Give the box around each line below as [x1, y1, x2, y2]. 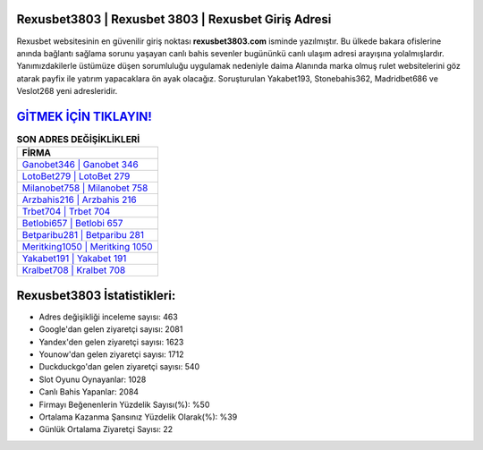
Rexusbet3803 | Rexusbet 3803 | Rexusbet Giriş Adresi [16, 12, 332, 27]
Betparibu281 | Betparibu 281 [21, 229, 145, 242]
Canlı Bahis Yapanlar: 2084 [38, 386, 139, 397]
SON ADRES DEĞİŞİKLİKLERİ [16, 133, 140, 146]
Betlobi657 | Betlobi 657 [21, 217, 123, 230]
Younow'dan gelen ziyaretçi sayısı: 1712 [38, 349, 184, 360]
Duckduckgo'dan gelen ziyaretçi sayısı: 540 [38, 361, 200, 372]
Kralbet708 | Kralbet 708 [21, 264, 126, 276]
